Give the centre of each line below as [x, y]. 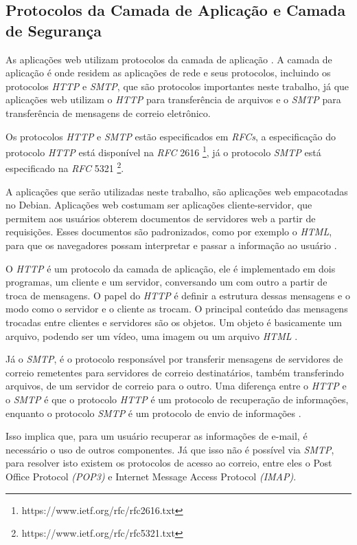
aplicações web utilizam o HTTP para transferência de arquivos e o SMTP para [173, 99]
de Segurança [54, 30]
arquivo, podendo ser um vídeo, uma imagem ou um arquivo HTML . [152, 335]
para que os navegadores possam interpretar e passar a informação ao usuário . [171, 245]
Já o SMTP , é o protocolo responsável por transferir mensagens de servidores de [174, 359]
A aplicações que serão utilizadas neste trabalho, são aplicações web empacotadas [177, 191]
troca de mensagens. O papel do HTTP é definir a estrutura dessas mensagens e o [178, 295]
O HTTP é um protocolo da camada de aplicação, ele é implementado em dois [171, 268]
